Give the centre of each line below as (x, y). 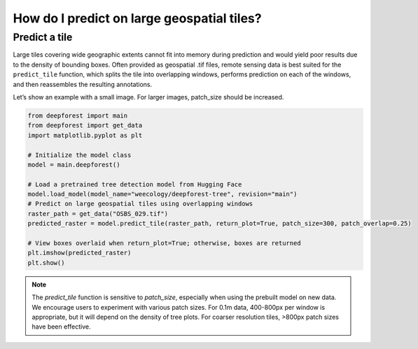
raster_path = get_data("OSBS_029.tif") (98, 213)
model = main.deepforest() (74, 164)
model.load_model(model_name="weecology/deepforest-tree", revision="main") (162, 194)
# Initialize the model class (79, 155)
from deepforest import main (78, 115)
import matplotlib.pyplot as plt (85, 135)
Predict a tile (43, 37)
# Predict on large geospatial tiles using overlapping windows (140, 204)
